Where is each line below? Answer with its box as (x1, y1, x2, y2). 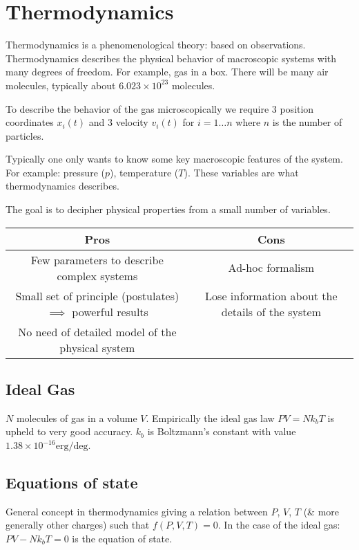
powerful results (72, 303, 148, 320)
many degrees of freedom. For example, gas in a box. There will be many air (6, 64, 329, 79)
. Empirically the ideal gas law (146, 410, 275, 425)
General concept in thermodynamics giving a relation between (6, 504, 268, 518)
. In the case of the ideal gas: (217, 517, 340, 532)
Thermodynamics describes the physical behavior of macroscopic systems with (6, 51, 337, 65)
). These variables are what (184, 165, 299, 179)
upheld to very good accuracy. (6, 424, 133, 439)
